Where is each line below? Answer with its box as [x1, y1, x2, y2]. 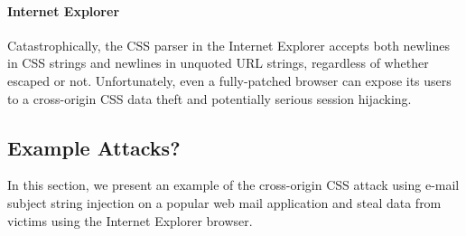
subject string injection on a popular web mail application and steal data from [7, 193, 442, 212]
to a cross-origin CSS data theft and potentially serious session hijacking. [7, 89, 412, 108]
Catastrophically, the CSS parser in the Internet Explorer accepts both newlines [7, 35, 450, 54]
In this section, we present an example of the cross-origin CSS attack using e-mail [7, 175, 460, 194]
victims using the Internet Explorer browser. [7, 211, 253, 230]
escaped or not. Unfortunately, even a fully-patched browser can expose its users [7, 71, 452, 90]
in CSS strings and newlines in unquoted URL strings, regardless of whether [7, 53, 429, 72]
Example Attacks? [7, 133, 181, 161]
